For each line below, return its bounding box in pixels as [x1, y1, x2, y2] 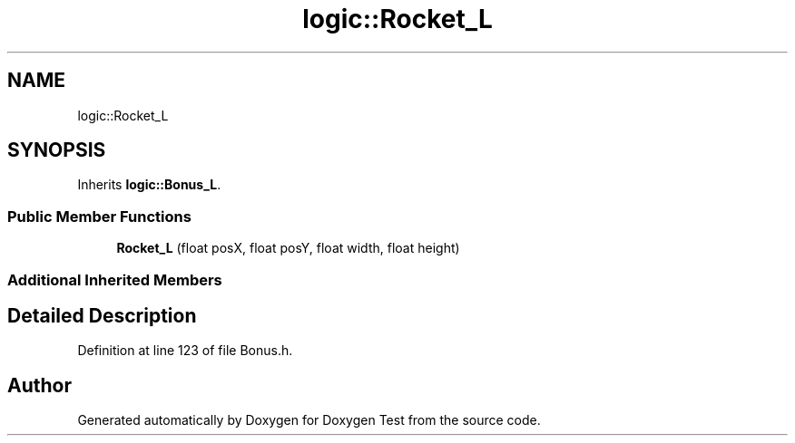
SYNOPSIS [7, 139, 106, 162]
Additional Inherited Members [7, 270, 222, 289]
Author [7, 373, 72, 397]
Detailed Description [7, 303, 197, 327]
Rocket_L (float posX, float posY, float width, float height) [116, 240, 460, 256]
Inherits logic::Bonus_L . [77, 177, 221, 193]
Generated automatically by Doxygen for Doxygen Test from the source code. [77, 412, 541, 429]
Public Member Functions [7, 207, 191, 226]
